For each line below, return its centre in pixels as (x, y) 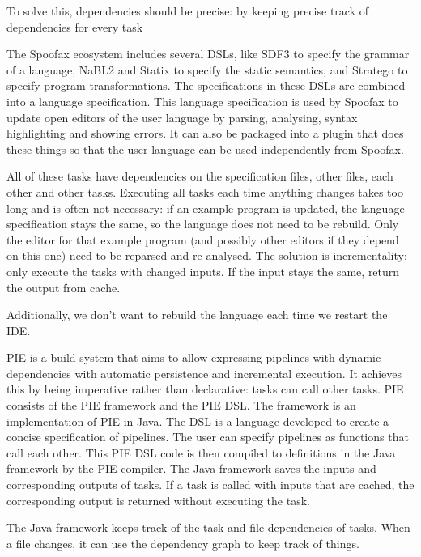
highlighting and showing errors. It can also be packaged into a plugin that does (205, 133)
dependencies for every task (75, 26)
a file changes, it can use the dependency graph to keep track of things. (183, 543)
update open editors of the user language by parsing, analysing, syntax (182, 117)
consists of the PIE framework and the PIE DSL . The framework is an (181, 405)
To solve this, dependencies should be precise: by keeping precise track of (187, 11)
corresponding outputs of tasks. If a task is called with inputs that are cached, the (210, 485)
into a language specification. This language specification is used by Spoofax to (202, 101)
